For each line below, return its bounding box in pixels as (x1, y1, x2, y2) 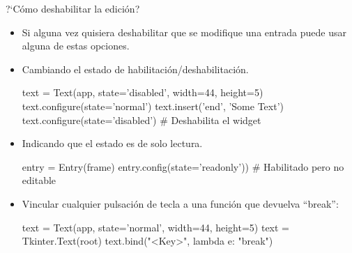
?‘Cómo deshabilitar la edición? (6, 1, 140, 15)
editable (22, 173, 56, 187)
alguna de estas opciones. (22, 38, 130, 53)
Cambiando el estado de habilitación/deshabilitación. (22, 61, 249, 76)
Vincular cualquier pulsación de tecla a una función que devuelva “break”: (22, 196, 339, 210)
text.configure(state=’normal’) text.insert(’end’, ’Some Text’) (22, 98, 284, 113)
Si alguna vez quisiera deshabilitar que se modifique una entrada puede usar (22, 24, 347, 39)
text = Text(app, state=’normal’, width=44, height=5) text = (22, 220, 290, 234)
